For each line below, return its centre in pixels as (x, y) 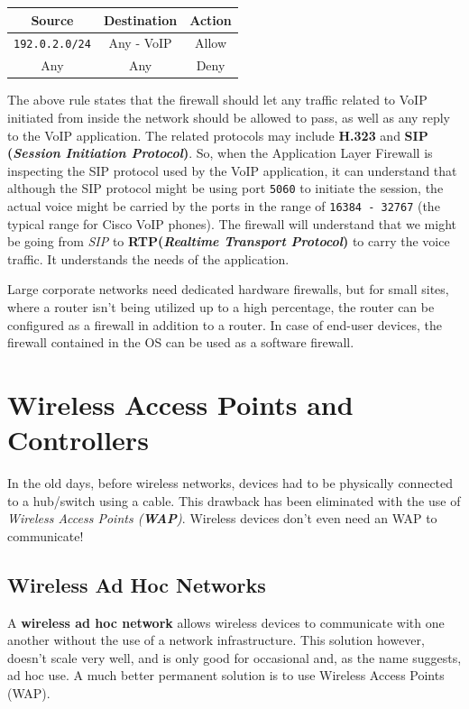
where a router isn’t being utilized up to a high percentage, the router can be (221, 307)
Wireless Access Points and (180, 404)
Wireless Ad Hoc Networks (137, 584)
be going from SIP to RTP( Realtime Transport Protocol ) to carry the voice (229, 241)
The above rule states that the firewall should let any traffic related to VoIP (217, 100)
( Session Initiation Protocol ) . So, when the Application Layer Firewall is (220, 153)
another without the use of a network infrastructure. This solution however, (216, 640)
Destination (140, 19)
